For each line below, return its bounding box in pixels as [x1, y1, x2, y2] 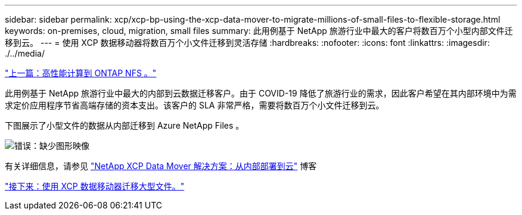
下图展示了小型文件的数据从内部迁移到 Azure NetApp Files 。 [5, 120, 244, 130]
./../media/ [5, 48, 45, 58]
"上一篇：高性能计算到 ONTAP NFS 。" [5, 68, 157, 78]
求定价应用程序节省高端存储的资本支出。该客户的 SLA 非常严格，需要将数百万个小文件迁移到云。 [5, 100, 384, 110]
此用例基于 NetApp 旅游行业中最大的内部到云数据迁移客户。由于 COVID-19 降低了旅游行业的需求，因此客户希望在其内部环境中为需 [5, 88, 517, 98]
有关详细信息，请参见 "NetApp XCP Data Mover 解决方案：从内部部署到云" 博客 [5, 161, 317, 171]
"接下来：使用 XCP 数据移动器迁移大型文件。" [5, 181, 185, 191]
